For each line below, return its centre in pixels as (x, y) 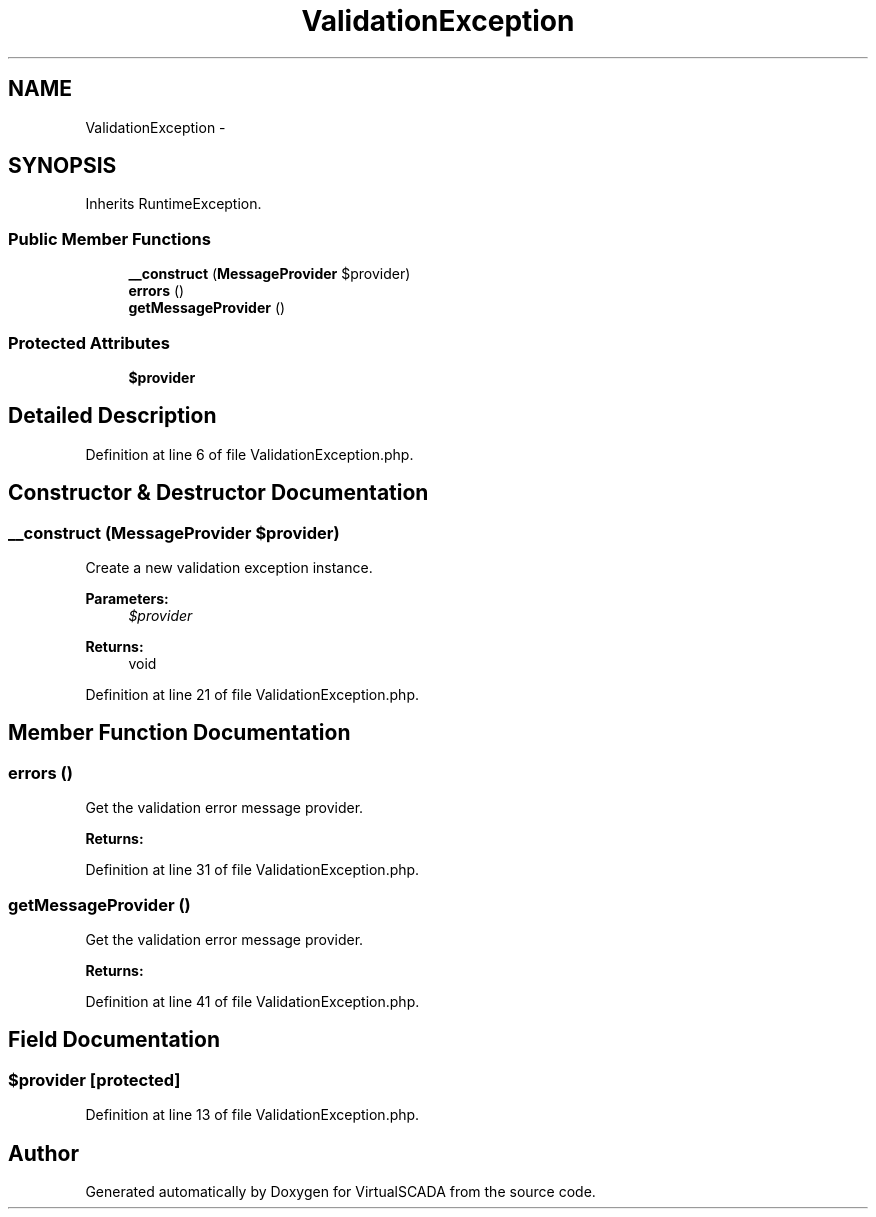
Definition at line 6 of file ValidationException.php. (249, 454)
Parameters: (127, 598)
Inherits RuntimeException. (173, 204)
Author (43, 1153)
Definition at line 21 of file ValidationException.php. (252, 694)
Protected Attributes (89, 342)
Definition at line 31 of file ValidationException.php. (252, 870)
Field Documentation (114, 1040)
